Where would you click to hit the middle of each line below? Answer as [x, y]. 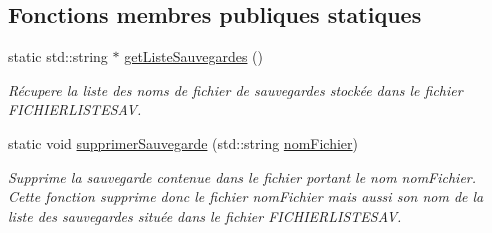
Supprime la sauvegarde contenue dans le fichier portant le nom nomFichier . [242, 176]
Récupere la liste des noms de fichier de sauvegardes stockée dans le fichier [235, 89]
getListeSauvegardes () [194, 56]
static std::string [58, 56]
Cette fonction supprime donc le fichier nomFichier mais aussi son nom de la [246, 196]
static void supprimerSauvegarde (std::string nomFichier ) [183, 142]
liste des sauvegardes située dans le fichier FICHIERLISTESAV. [205, 215]
